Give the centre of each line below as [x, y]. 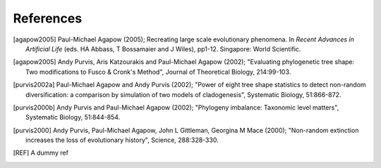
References [48, 18]
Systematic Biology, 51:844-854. [73, 117]
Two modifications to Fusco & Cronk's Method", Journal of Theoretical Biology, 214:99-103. [158, 72]
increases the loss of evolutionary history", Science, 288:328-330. [122, 140]
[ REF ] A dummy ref [41, 153]
